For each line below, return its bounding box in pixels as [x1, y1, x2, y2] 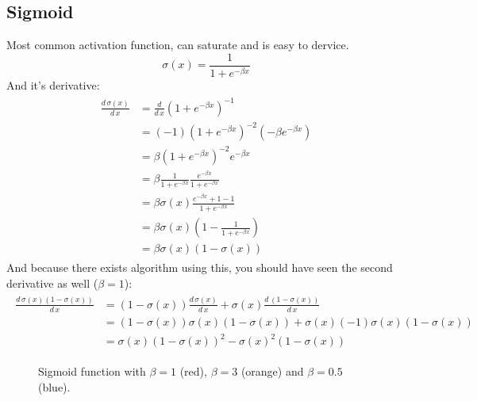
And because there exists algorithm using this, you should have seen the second [6, 259, 393, 276]
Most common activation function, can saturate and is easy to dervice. [6, 36, 349, 53]
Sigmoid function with [38, 363, 146, 380]
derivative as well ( [6, 274, 98, 291]
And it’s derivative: [6, 76, 100, 93]
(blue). [38, 378, 71, 395]
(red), [179, 363, 207, 380]
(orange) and [240, 363, 304, 380]
